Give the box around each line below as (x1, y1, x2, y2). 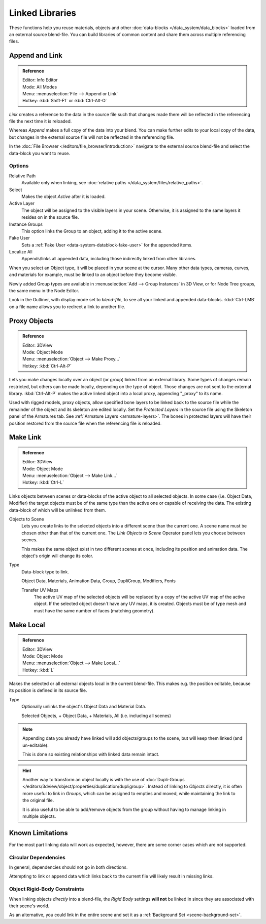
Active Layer (9, 201, 34, 206)
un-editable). (22, 742, 49, 748)
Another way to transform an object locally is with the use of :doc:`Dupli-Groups (22, 777, 185, 782)
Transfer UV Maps (21, 587, 59, 593)
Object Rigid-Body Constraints (9, 885, 84, 892)
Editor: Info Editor (22, 77, 58, 83)
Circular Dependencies (9, 854, 66, 861)
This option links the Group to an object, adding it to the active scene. (21, 228, 163, 234)
